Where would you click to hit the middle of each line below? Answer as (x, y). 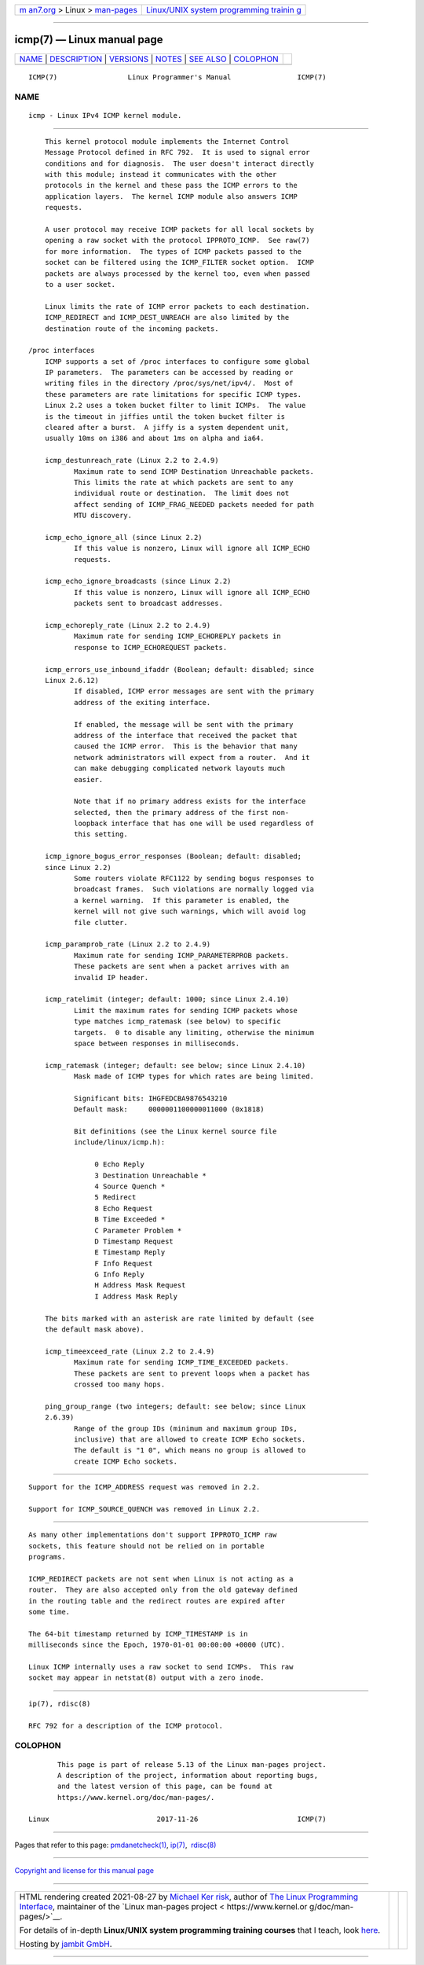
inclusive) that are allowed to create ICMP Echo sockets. (190, 1439)
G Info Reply (120, 1274)
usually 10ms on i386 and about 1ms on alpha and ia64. (154, 439)
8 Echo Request (124, 1208)
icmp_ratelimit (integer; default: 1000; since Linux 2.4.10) (167, 999)
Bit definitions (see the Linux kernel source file (175, 1131)
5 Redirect (115, 1197)
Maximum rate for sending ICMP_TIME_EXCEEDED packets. (181, 1363)
